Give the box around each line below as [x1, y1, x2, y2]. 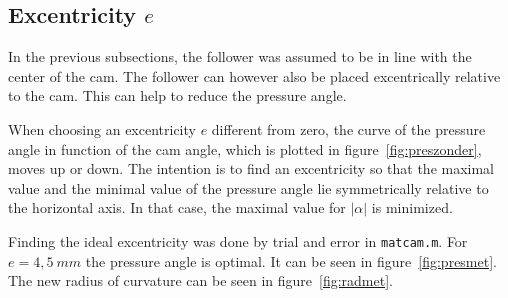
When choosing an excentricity [8, 118, 196, 139]
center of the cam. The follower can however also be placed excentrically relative [8, 65, 501, 86]
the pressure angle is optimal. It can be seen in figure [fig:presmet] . [85, 250, 497, 271]
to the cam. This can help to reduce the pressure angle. [8, 85, 347, 106]
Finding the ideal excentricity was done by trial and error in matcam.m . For [8, 230, 468, 251]
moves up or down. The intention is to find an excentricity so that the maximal [8, 158, 495, 179]
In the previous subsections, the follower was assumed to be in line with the [8, 46, 472, 67]
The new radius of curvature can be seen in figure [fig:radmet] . [8, 270, 393, 291]
